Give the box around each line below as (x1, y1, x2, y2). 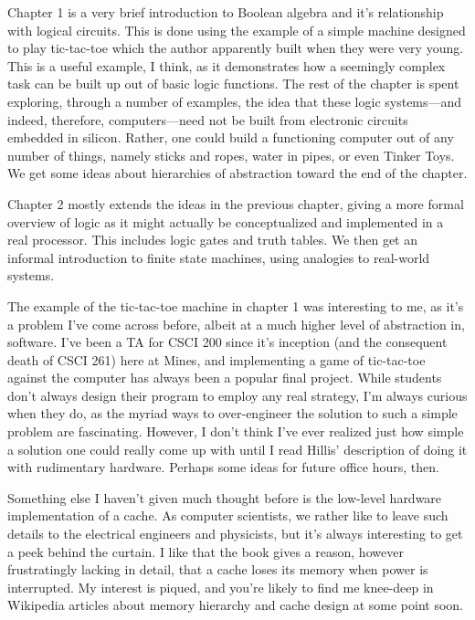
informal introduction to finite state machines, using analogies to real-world (7, 247, 430, 267)
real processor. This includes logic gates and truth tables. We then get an (7, 230, 417, 249)
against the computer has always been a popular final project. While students (7, 368, 442, 387)
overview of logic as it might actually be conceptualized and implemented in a (7, 212, 444, 231)
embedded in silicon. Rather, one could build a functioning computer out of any (7, 128, 454, 147)
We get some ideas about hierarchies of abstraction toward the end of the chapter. (7, 163, 468, 183)
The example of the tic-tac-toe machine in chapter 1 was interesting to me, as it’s (7, 296, 464, 315)
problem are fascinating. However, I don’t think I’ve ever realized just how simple (7, 422, 464, 441)
